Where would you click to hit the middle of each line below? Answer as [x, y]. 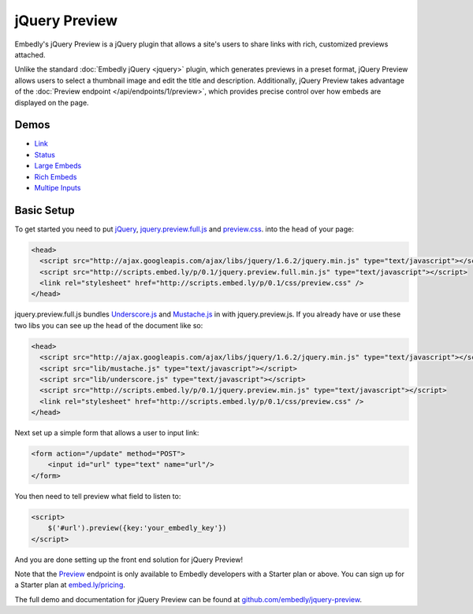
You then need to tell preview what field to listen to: [98, 496]
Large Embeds [58, 166]
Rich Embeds [56, 176]
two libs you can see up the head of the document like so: [109, 325]
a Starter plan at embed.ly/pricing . [70, 585]
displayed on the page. [52, 102]
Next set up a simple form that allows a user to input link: [107, 433]
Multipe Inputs [58, 187]
